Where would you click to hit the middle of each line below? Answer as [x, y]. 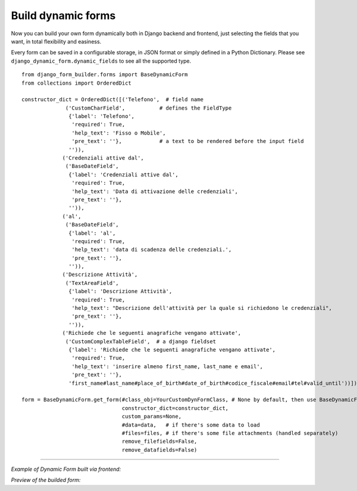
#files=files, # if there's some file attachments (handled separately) [230, 433]
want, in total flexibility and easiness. [56, 41]
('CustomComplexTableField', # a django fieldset [141, 341]
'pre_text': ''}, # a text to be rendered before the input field [188, 141]
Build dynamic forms [63, 15]
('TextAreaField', [92, 283]
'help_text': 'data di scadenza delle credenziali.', [152, 250]
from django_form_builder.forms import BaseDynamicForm [105, 75]
